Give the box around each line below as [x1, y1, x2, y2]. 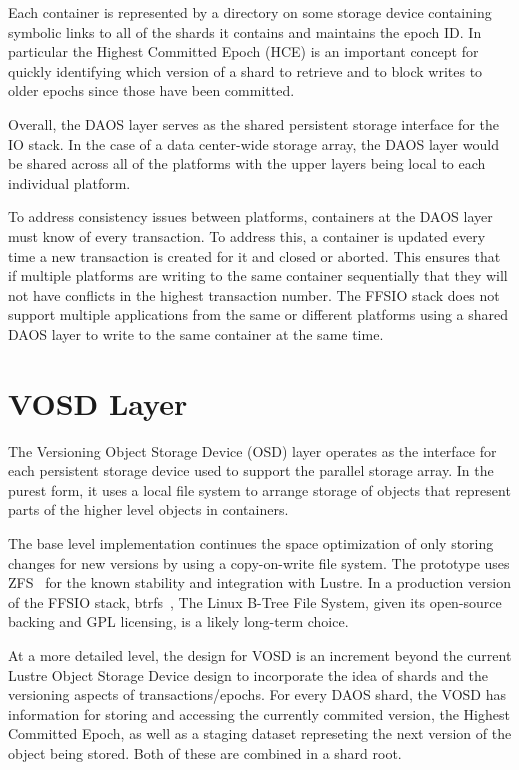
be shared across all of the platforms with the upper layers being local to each [8, 153, 486, 174]
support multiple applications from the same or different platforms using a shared [8, 304, 509, 325]
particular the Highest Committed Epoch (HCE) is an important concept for [8, 41, 479, 62]
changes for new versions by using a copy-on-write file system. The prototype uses [8, 552, 510, 573]
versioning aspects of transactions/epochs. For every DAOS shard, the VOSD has [8, 684, 507, 705]
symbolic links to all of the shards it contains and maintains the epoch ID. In [8, 21, 482, 42]
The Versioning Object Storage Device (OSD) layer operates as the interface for [8, 440, 497, 461]
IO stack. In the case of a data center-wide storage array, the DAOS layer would [8, 133, 499, 154]
